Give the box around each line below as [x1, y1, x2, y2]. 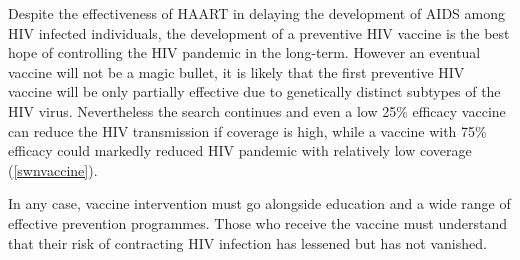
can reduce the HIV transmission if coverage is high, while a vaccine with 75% [8, 120, 487, 141]
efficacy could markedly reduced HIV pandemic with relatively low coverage [8, 140, 472, 161]
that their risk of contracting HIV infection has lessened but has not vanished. [8, 232, 487, 253]
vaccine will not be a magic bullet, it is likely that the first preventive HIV [8, 61, 465, 82]
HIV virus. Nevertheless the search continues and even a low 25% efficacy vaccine [8, 100, 506, 121]
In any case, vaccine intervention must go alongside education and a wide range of [8, 193, 511, 214]
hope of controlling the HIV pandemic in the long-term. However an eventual [8, 42, 481, 63]
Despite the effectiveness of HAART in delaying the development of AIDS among [8, 3, 505, 23]
